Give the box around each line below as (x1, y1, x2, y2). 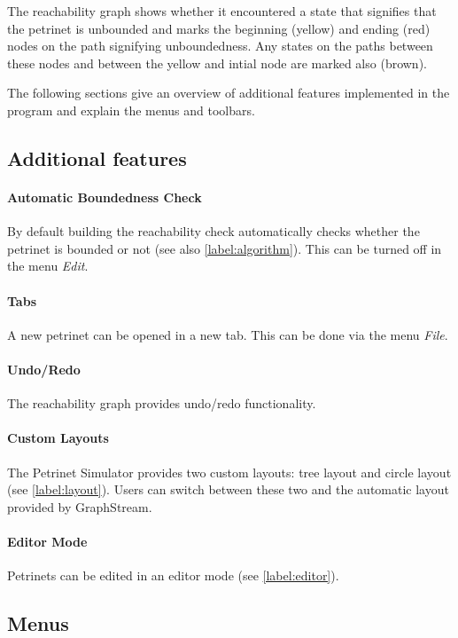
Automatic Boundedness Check (7, 187, 202, 206)
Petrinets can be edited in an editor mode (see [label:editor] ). (7, 566, 339, 585)
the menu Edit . (7, 256, 89, 275)
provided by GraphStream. (7, 497, 152, 516)
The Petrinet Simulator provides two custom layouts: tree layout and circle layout (7, 462, 452, 481)
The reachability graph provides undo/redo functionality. (7, 394, 316, 413)
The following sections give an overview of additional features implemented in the (7, 83, 450, 102)
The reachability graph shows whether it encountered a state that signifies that (7, 2, 437, 20)
